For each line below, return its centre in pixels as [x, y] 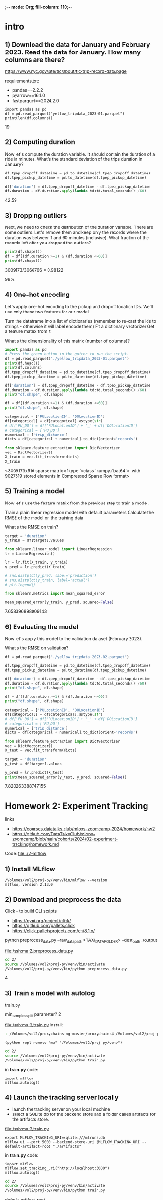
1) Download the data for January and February [78, 44]
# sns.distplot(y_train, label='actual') [48, 580]
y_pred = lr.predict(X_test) [34, 772]
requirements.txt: [22, 81]
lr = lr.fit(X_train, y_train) [37, 563]
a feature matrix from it [28, 331]
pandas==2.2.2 [27, 90]
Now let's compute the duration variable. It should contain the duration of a [80, 154]
